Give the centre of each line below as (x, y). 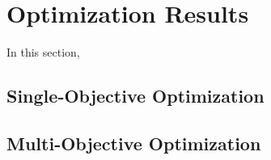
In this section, (43, 52)
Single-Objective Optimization (135, 96)
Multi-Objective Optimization (134, 143)
